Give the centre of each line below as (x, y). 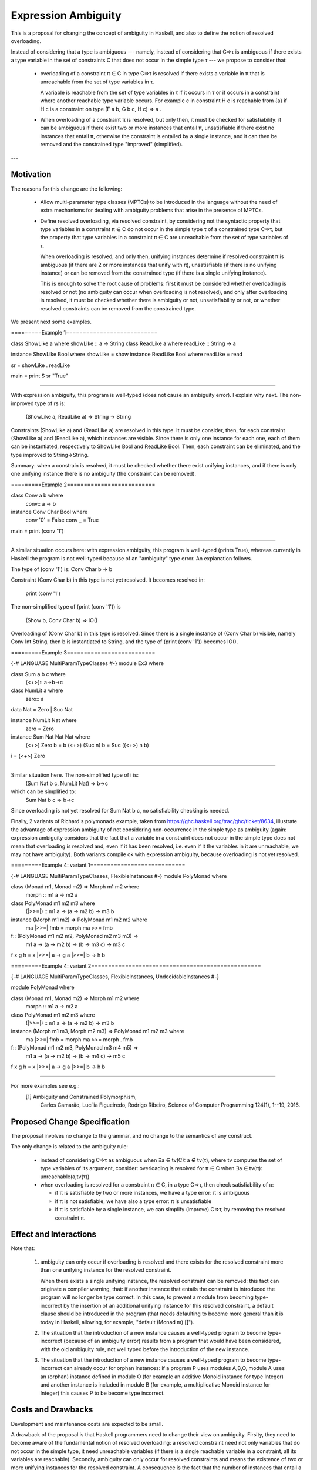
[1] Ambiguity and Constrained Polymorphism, (81, 1097)
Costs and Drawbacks (52, 1410)
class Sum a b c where (38, 674)
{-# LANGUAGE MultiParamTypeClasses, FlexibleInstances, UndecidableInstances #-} (115, 977)
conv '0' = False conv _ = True (62, 520)
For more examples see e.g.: (45, 1086)
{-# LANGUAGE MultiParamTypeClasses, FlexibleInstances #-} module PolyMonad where (119, 876)
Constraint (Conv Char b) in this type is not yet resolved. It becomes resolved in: (108, 580)
